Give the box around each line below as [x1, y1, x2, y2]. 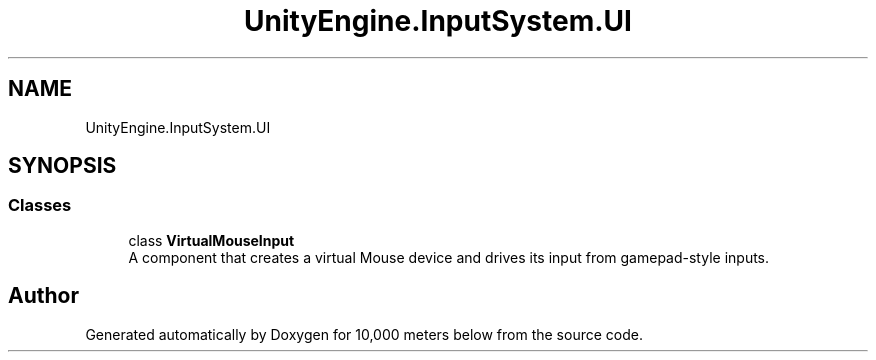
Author [8, 283, 79, 309]
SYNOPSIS [8, 153, 117, 179]
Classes [8, 195, 72, 216]
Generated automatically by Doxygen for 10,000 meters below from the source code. [85, 325, 643, 343]
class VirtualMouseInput [128, 231, 295, 249]
